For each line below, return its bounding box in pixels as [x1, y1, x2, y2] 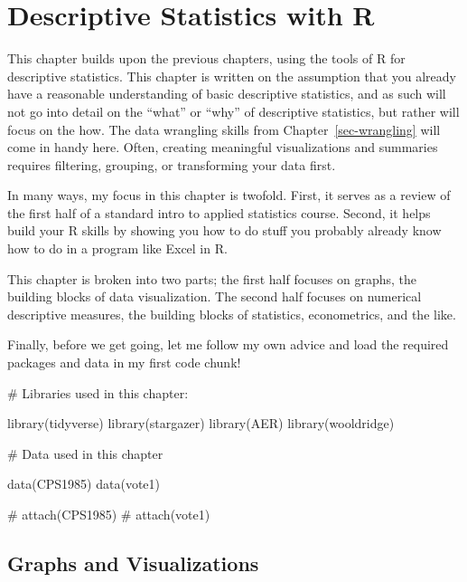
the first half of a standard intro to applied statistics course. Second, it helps [7, 203, 431, 222]
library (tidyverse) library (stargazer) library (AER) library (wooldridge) [7, 414, 395, 433]
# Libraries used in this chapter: [7, 383, 189, 402]
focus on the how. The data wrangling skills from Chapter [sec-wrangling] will [7, 119, 441, 138]
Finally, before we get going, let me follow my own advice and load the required [7, 335, 449, 354]
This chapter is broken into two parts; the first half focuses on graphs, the [7, 269, 417, 288]
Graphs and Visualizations [7, 549, 259, 577]
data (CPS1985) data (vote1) [7, 474, 161, 493]
